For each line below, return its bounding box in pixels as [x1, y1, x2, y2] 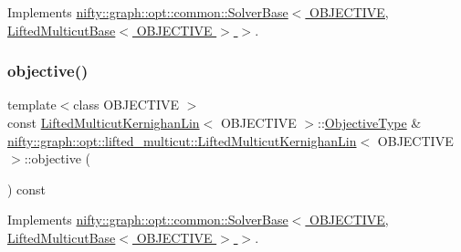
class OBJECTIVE [73, 95, 179, 114]
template [7, 95, 57, 114]
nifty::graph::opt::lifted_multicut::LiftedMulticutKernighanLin [7, 131, 357, 150]
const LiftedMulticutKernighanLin [7, 113, 200, 131]
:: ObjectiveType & [318, 113, 422, 131]
